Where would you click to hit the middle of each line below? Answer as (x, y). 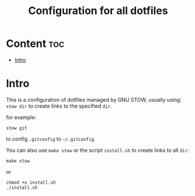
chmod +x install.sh (31, 183)
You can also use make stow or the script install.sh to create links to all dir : (98, 150)
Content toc (35, 44)
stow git (17, 128)
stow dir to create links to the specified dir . (59, 106)
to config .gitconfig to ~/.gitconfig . (51, 139)
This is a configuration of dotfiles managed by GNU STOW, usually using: (94, 99)
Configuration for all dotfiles (98, 11)
